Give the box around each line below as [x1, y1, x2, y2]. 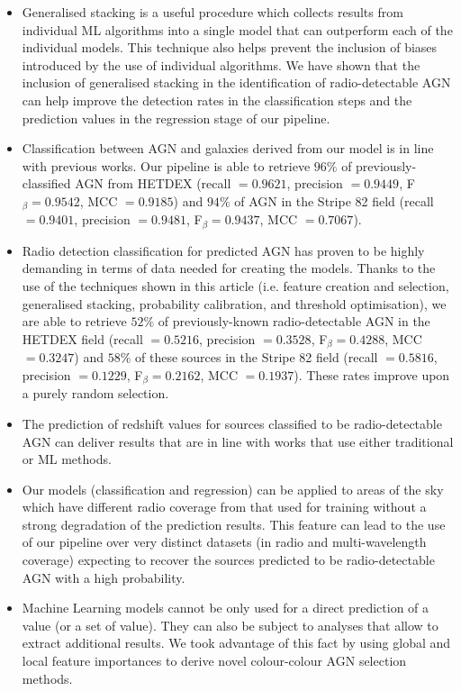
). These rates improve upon [294, 365, 450, 384]
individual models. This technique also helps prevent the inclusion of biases [22, 38, 438, 57]
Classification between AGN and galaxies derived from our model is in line [22, 139, 434, 158]
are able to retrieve [22, 312, 127, 331]
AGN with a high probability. [22, 568, 185, 586]
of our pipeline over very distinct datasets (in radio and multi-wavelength [22, 532, 427, 551]
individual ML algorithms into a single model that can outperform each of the [22, 20, 453, 39]
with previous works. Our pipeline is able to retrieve [22, 156, 311, 175]
